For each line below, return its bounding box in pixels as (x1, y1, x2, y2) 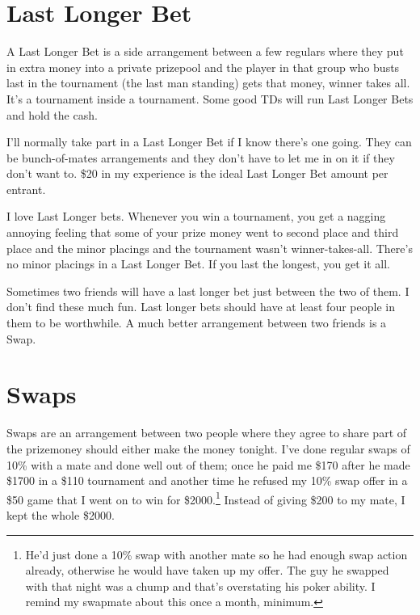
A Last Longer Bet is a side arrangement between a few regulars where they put (6, 43, 404, 60)
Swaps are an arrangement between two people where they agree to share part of (6, 424, 407, 441)
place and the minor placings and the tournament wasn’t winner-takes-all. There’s (6, 239, 413, 256)
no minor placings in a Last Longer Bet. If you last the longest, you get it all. (6, 255, 391, 272)
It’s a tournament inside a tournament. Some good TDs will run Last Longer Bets (6, 90, 414, 107)
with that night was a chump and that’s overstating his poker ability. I (25, 577, 376, 594)
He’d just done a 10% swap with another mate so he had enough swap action (25, 545, 408, 562)
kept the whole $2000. (6, 506, 115, 523)
